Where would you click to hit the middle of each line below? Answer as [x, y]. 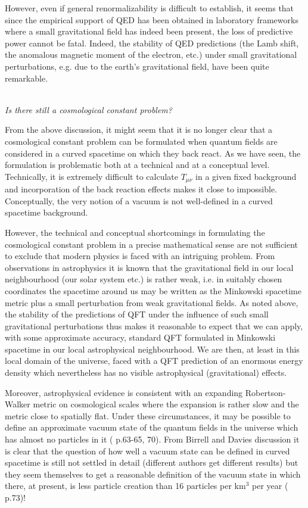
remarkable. [27, 78]
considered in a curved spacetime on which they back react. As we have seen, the [153, 153]
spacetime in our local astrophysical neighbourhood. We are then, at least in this [152, 349]
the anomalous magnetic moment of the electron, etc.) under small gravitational [151, 54]
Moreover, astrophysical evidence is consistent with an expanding [124, 392]
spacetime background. [46, 212]
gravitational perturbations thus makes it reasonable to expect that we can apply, [154, 325]
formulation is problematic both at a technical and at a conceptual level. [137, 165]
